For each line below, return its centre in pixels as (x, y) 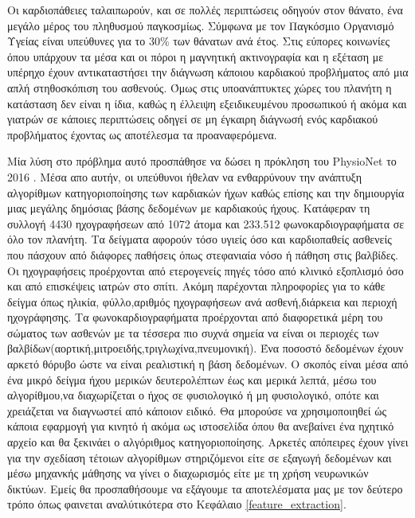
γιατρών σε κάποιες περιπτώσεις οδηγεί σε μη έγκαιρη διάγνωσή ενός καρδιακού (193, 119)
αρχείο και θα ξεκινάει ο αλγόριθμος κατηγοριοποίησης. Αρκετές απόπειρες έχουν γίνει (208, 442)
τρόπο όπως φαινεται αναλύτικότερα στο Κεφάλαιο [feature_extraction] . (177, 504)
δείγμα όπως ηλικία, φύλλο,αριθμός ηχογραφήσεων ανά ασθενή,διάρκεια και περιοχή (202, 301)
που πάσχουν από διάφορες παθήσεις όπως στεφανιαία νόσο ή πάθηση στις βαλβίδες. (203, 254)
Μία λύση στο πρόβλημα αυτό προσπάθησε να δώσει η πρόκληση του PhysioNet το (202, 161)
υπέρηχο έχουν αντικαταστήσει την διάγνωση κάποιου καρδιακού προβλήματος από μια (208, 72)
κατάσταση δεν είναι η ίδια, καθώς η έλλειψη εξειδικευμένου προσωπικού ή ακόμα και (207, 103)
